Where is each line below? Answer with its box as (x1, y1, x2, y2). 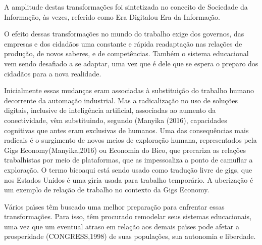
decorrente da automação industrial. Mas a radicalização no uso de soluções (4, 95, 238, 105)
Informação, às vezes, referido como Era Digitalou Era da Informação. (4, 11, 220, 22)
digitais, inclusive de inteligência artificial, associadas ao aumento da (4, 105, 216, 115)
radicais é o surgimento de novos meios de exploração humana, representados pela (4, 135, 257, 145)
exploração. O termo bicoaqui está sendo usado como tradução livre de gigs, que (4, 164, 252, 175)
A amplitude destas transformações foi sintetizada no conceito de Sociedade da (4, 2, 248, 12)
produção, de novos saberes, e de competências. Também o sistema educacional (4, 48, 249, 59)
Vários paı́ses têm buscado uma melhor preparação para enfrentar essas (4, 201, 225, 212)
